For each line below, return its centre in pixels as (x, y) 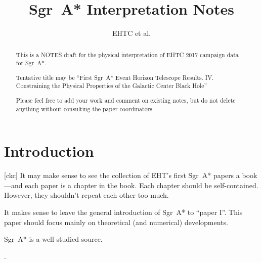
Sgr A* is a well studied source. (53, 239)
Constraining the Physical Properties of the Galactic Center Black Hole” (112, 86)
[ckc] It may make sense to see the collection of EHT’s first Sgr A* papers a (122, 175)
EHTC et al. (132, 33)
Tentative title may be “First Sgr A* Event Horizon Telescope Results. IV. (115, 77)
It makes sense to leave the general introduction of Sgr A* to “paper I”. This (123, 212)
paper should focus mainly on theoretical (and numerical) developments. (116, 222)
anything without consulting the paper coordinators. (85, 108)
